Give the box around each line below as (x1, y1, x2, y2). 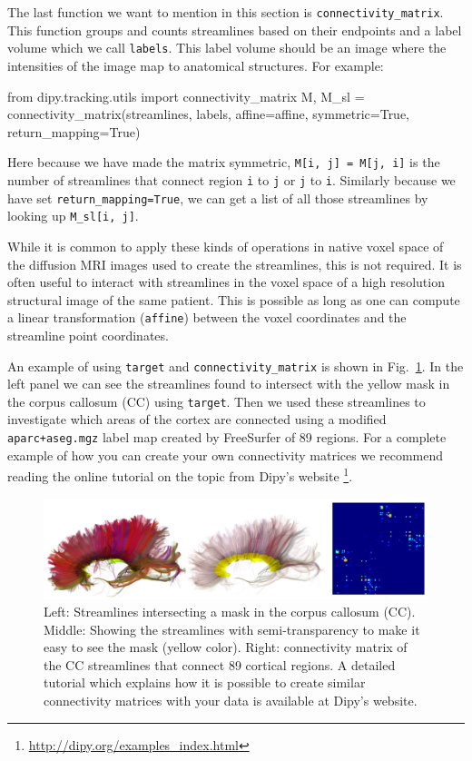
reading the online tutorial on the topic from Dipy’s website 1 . (7, 464, 353, 485)
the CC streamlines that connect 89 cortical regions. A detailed (44, 655, 396, 674)
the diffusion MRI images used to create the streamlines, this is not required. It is (7, 254, 462, 273)
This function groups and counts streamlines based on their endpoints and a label (7, 20, 462, 39)
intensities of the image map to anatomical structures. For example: (7, 55, 384, 74)
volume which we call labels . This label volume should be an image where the (7, 38, 447, 57)
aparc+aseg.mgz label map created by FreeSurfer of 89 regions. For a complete (7, 428, 447, 447)
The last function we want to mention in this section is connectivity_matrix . (7, 3, 444, 21)
